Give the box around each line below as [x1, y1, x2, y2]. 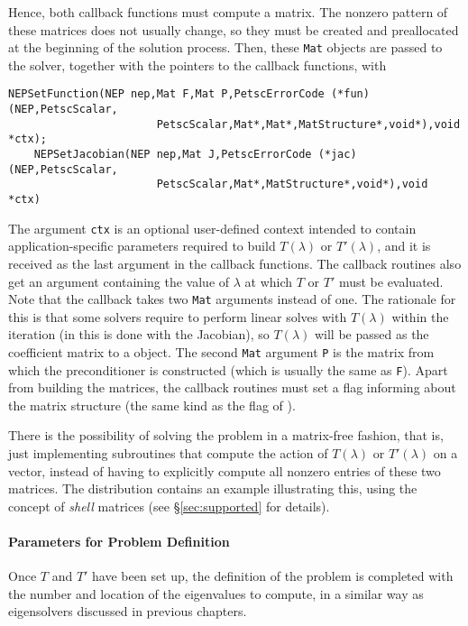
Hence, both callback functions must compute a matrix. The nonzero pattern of [8, 3, 448, 21]
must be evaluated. [338, 272, 444, 290]
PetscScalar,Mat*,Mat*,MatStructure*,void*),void [156, 117, 461, 131]
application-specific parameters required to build [8, 236, 276, 255]
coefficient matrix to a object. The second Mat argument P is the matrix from [8, 342, 435, 361]
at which [244, 272, 293, 290]
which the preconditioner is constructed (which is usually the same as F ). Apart [8, 360, 448, 379]
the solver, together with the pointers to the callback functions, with [8, 55, 387, 74]
